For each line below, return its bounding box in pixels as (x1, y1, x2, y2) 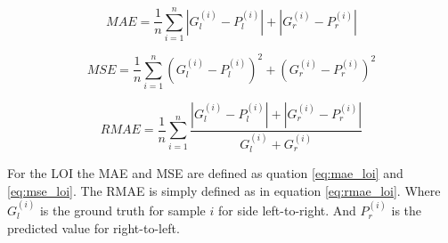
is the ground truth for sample (39, 201, 206, 220)
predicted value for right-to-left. (7, 218, 180, 237)
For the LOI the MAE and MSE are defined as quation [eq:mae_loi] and (7, 164, 403, 182)
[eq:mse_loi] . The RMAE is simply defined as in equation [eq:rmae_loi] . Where (7, 181, 441, 199)
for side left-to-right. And (217, 201, 356, 220)
